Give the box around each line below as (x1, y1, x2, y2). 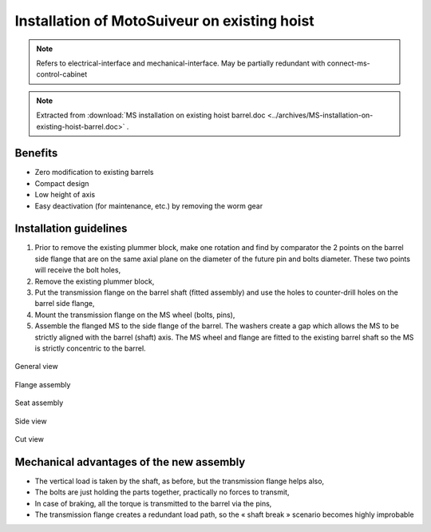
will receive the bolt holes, (34, 265, 121, 275)
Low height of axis (34, 190, 96, 200)
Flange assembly (14, 379, 71, 389)
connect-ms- (326, 58, 370, 68)
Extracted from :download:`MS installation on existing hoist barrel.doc (36, 110, 266, 120)
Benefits (14, 146, 58, 160)
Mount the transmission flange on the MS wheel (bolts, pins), (34, 310, 235, 320)
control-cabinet (36, 69, 88, 79)
